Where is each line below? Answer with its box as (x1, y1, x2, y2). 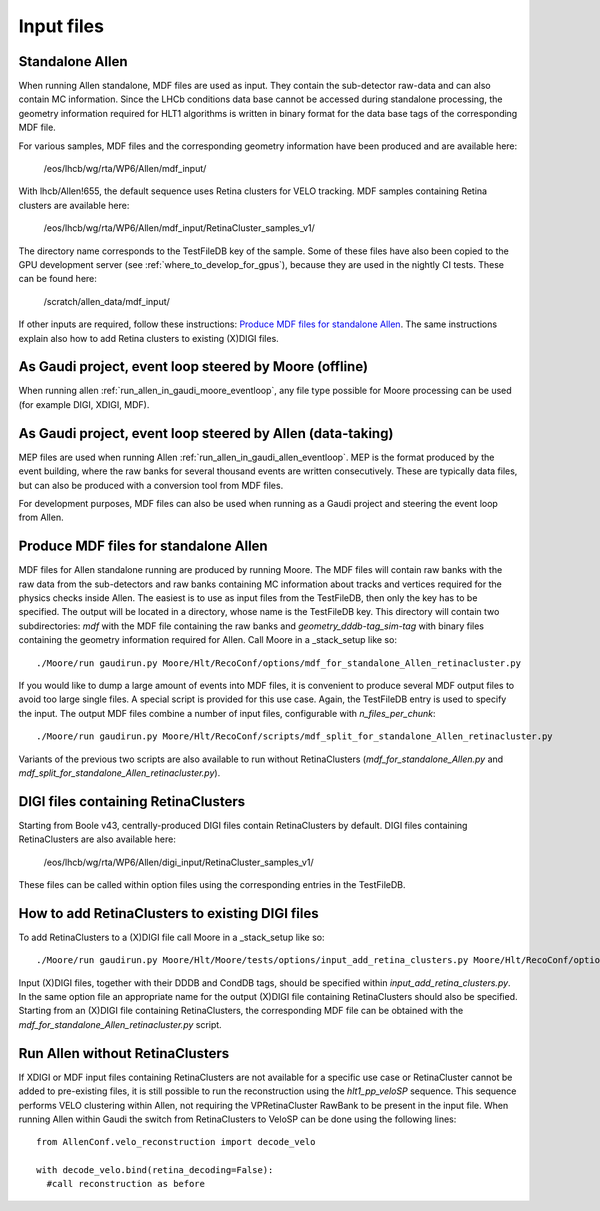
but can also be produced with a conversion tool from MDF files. (18, 479, 284, 491)
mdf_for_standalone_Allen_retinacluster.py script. (18, 1018, 222, 1030)
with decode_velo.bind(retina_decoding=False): (36, 1165, 274, 1176)
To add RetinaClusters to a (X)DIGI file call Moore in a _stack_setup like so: (18, 931, 325, 943)
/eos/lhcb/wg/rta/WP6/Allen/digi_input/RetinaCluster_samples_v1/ (43, 856, 314, 868)
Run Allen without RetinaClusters (18, 1045, 230, 1062)
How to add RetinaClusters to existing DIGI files (18, 905, 319, 922)
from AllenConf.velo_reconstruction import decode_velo (36, 1136, 316, 1148)
